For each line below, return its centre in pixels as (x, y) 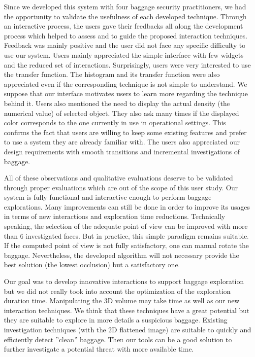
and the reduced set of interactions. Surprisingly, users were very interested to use (127, 64)
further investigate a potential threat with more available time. (99, 349)
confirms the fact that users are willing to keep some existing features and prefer (125, 132)
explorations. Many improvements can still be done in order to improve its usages (127, 206)
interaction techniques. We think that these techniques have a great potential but (127, 310)
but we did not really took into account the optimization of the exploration (117, 291)
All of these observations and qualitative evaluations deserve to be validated (119, 178)
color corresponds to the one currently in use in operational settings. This (115, 123)
